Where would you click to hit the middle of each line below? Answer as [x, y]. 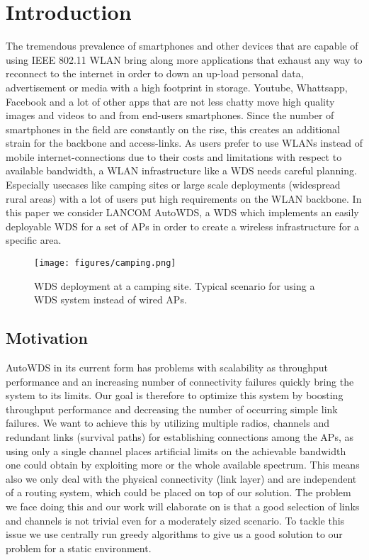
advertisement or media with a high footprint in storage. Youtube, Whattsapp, [177, 87]
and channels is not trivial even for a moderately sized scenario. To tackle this [175, 520]
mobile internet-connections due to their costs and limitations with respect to [174, 156]
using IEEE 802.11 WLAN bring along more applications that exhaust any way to [184, 59]
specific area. [34, 240]
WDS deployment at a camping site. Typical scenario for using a [175, 285]
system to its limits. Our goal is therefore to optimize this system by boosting [175, 395]
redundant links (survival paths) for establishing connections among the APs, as [180, 437]
